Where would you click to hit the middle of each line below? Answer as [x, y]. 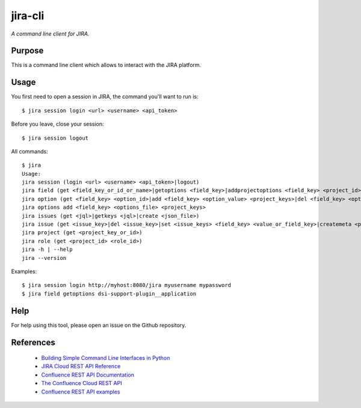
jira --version [44, 258]
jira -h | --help [47, 249]
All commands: [29, 151]
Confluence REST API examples [81, 392]
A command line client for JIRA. [50, 34]
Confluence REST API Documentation [88, 375]
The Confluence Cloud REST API [82, 383]
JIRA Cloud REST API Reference [81, 366]
